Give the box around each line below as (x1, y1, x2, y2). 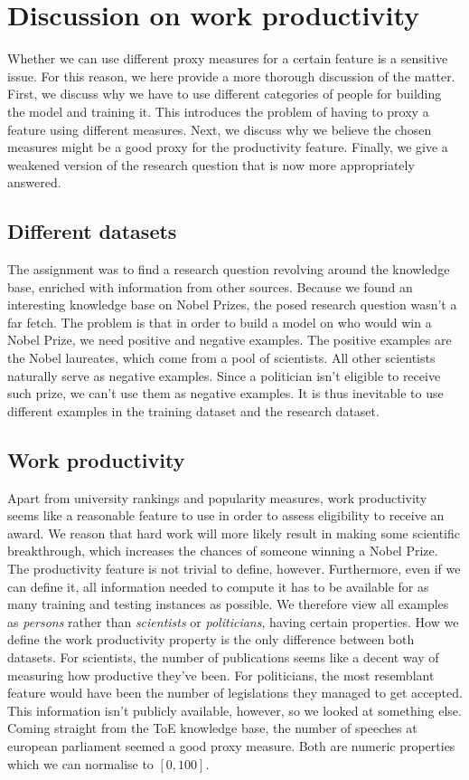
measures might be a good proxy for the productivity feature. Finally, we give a (7, 138, 448, 157)
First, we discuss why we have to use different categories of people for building (7, 84, 442, 103)
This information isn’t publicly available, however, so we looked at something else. (7, 700, 462, 719)
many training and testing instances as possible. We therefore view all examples (7, 595, 449, 614)
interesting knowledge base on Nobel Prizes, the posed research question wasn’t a (7, 295, 457, 314)
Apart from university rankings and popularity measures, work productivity (7, 488, 427, 507)
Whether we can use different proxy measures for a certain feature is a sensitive (7, 49, 448, 68)
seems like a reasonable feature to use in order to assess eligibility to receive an (7, 506, 445, 525)
